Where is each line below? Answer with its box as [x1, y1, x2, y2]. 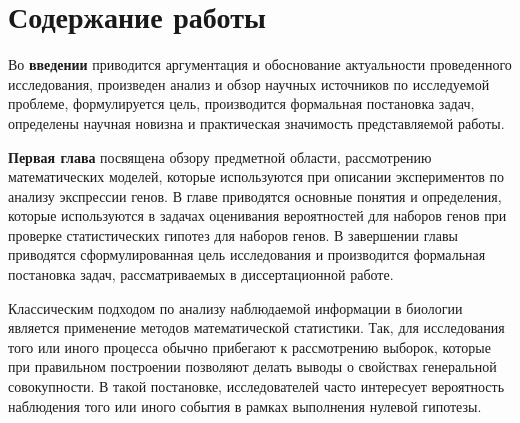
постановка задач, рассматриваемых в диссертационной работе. [8, 264, 394, 285]
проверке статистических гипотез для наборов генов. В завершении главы [8, 224, 458, 245]
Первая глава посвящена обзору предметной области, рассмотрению [8, 146, 432, 167]
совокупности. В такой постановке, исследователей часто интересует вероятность [8, 376, 505, 397]
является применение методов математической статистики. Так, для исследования [8, 317, 505, 338]
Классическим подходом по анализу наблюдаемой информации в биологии [8, 297, 463, 318]
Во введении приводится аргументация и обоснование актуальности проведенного [8, 54, 512, 75]
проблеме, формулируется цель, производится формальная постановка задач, [8, 93, 475, 114]
